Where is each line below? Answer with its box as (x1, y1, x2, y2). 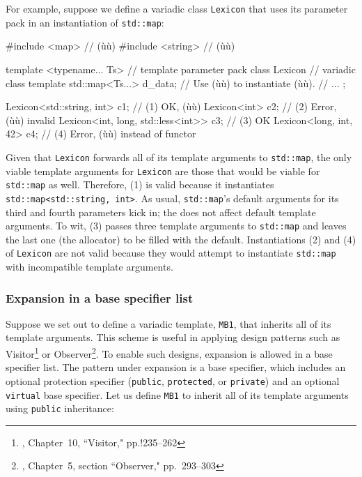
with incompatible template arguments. (6, 259, 173, 273)
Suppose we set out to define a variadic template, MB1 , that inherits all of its (6, 316, 331, 331)
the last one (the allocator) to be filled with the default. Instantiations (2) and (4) (6, 232, 356, 246)
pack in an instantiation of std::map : (6, 15, 164, 29)
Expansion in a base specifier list (6, 289, 194, 306)
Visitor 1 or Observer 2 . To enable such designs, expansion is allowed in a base (6, 344, 333, 361)
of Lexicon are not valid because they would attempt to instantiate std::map (6, 245, 336, 260)
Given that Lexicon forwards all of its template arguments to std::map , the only (6, 149, 352, 164)
